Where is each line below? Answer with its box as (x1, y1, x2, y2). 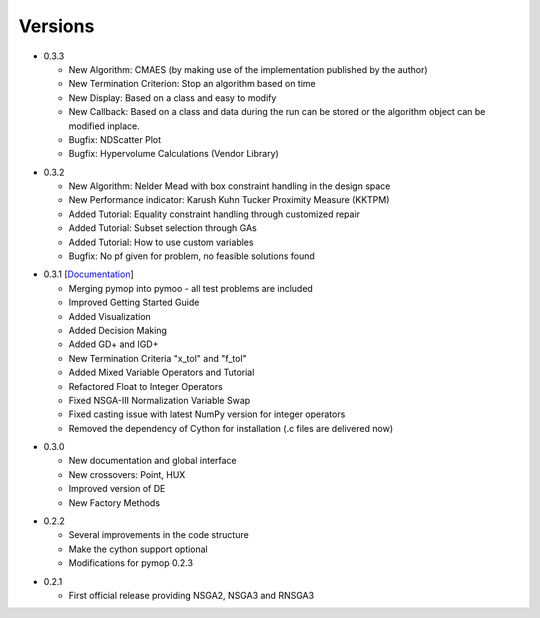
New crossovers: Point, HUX (68, 468, 186, 480)
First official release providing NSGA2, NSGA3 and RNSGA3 (68, 590, 315, 601)
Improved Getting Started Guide (68, 296, 200, 309)
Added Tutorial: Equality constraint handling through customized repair (68, 208, 360, 220)
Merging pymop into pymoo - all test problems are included (68, 282, 314, 294)
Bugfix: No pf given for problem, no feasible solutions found (68, 250, 315, 262)
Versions (18, 15, 95, 37)
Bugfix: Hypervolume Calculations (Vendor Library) (68, 148, 279, 160)
